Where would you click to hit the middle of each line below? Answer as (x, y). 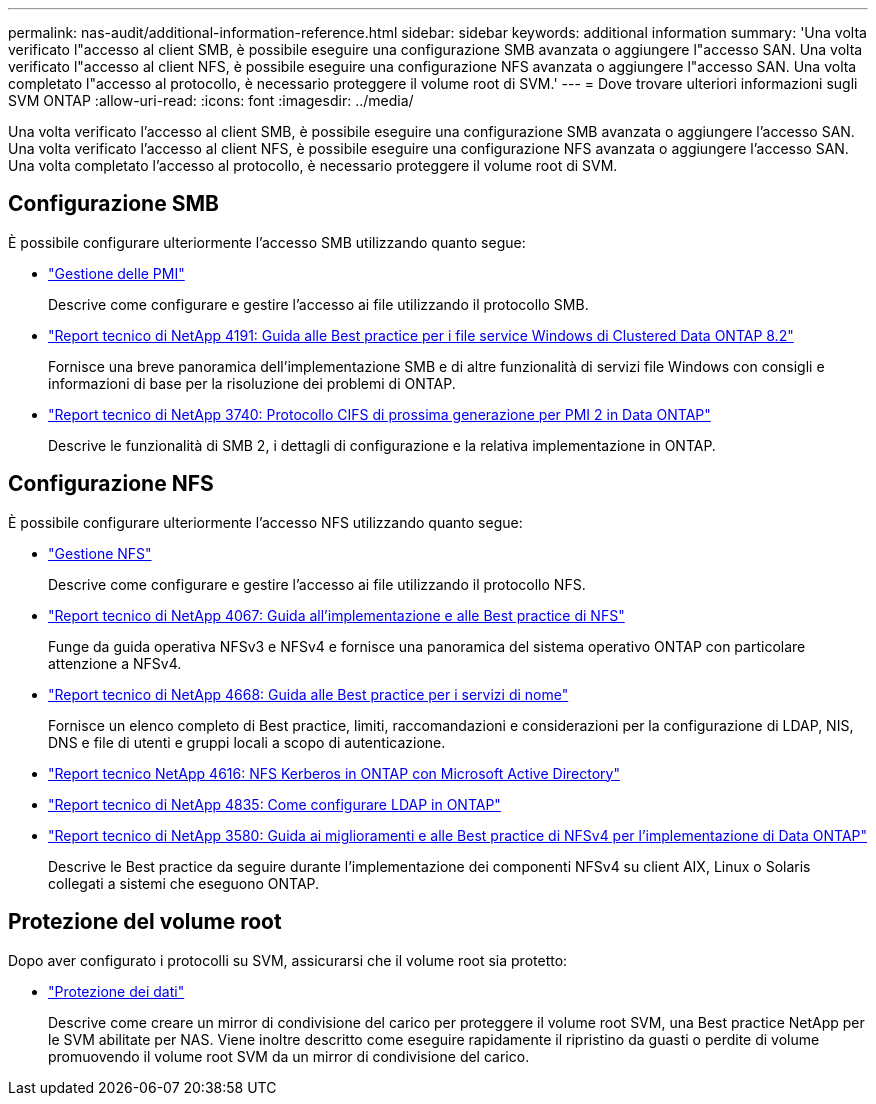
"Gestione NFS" (100, 553)
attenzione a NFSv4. (115, 663)
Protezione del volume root (145, 922)
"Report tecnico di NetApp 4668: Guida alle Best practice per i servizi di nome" (308, 694)
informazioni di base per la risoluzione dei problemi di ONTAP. (252, 383)
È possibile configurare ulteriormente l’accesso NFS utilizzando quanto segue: (265, 522)
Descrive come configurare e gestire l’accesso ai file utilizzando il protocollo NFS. (317, 584)
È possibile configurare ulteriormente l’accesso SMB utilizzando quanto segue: (267, 242)
